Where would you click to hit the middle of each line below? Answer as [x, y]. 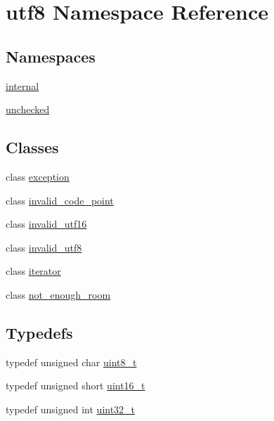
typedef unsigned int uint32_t [71, 409]
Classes [32, 147]
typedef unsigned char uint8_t [71, 362]
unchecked [28, 109]
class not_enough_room [58, 294]
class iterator [33, 271]
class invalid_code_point [60, 200]
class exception [38, 176]
